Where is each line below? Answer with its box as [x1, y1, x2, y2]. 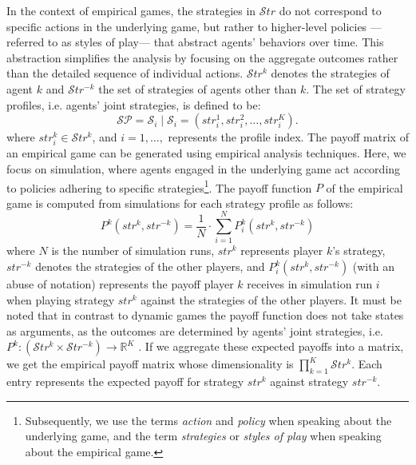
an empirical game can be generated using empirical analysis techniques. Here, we [6, 145, 406, 161]
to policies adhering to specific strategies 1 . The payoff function [6, 177, 312, 196]
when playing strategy [6, 291, 115, 308]
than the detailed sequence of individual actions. [6, 65, 244, 81]
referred [6, 34, 45, 50]
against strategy [270, 373, 349, 390]
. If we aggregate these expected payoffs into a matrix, [138, 338, 404, 355]
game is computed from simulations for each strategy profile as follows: [6, 194, 354, 211]
